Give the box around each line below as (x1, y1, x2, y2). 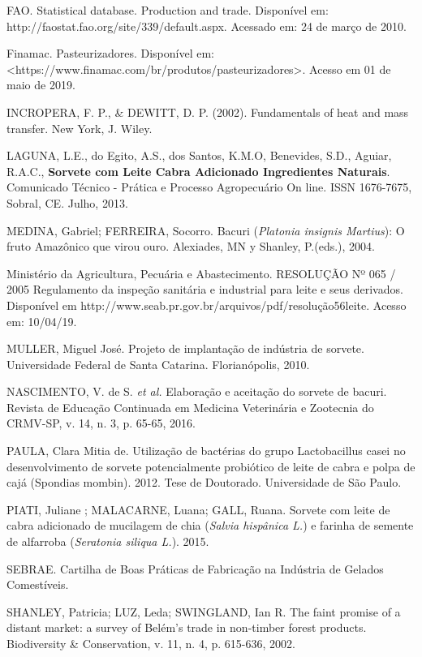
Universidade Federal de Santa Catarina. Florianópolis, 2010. (6, 355, 310, 372)
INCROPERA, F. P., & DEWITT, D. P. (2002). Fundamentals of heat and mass (6, 103, 409, 120)
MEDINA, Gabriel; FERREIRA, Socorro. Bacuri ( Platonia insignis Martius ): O (6, 221, 405, 238)
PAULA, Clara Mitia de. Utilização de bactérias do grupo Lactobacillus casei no (6, 442, 406, 459)
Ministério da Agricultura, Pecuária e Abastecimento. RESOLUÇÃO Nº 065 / (6, 264, 396, 281)
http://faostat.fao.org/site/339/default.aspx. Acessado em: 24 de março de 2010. (6, 17, 407, 34)
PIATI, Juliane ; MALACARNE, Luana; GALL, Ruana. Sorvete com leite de (6, 500, 390, 517)
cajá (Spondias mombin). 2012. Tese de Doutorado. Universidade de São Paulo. (6, 474, 402, 491)
